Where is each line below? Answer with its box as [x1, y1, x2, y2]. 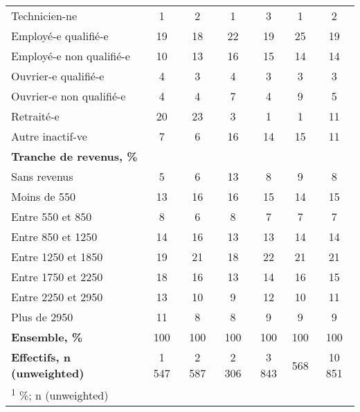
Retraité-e [11, 108, 60, 124]
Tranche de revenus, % [11, 148, 138, 164]
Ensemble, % [11, 329, 83, 345]
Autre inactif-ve [11, 128, 87, 144]
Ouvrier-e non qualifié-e [11, 88, 126, 104]
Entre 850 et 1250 [11, 229, 98, 244]
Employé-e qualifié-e [11, 28, 109, 44]
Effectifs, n [11, 349, 71, 365]
